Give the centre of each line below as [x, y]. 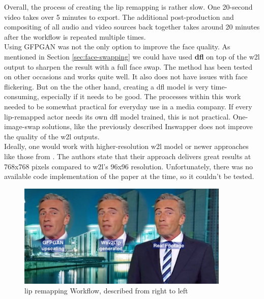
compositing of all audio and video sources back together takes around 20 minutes [132, 27]
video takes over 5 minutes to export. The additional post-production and [119, 17]
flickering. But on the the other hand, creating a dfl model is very [106, 86]
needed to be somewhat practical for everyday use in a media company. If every [128, 106]
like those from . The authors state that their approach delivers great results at [128, 156]
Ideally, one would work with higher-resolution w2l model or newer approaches [126, 146]
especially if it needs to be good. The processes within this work [141, 96]
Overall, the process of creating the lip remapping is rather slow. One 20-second [128, 7]
